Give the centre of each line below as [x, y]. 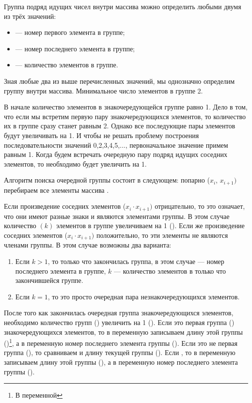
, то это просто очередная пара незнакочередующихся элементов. [144, 296]
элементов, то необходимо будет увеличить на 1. [75, 163]
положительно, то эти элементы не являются [162, 235]
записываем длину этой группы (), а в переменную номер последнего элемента [121, 362]
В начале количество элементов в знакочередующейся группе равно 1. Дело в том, [126, 107]
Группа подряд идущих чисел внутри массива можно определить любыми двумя [123, 6]
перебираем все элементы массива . [56, 190]
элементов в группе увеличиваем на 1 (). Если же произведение [150, 225]
